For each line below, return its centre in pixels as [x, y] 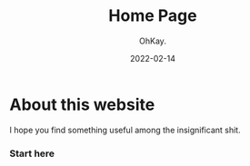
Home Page [153, 16]
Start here [32, 153]
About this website [82, 104]
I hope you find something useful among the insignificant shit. [125, 130]
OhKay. [153, 41]
